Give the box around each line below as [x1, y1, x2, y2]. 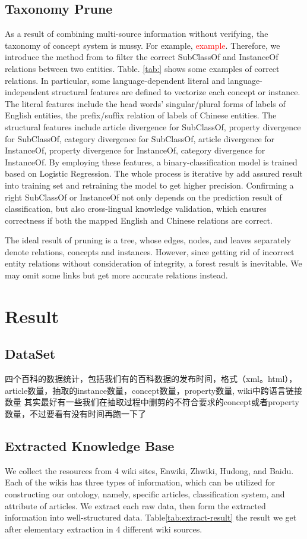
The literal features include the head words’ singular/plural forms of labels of [5, 97, 286, 109]
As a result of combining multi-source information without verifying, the [5, 27, 268, 40]
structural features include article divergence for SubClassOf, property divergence [5, 120, 301, 133]
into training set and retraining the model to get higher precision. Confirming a [5, 178, 294, 191]
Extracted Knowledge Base [5, 437, 175, 455]
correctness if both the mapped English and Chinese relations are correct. [5, 214, 273, 226]
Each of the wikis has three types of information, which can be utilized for [5, 476, 276, 488]
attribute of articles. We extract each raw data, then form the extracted [5, 499, 266, 512]
